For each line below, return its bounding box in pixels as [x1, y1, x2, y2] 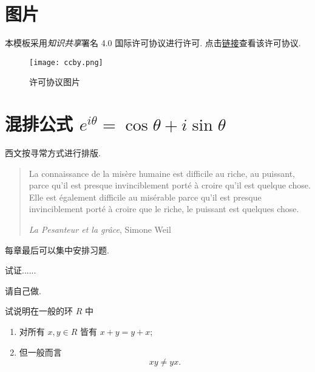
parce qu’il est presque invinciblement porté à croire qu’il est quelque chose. [29, 179, 311, 191]
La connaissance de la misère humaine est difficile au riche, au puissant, [29, 167, 295, 179]
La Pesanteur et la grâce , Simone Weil [29, 223, 171, 236]
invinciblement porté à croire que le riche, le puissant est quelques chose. [29, 202, 299, 215]
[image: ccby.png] [29, 58, 103, 67]
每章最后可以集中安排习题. [5, 243, 109, 256]
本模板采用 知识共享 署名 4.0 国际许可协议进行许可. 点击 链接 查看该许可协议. [5, 36, 301, 49]
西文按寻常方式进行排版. [5, 146, 101, 159]
